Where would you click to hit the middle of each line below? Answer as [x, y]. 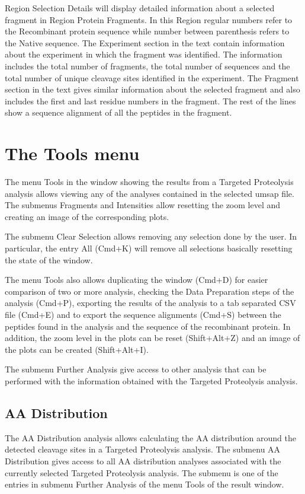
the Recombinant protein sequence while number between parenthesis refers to [147, 31]
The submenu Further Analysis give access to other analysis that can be [136, 369]
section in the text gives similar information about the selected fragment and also [152, 89]
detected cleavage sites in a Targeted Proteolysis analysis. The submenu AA [143, 449]
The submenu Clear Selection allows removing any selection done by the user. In [151, 236]
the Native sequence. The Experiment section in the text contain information [145, 42]
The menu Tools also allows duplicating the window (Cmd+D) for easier [137, 280]
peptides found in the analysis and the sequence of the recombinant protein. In [148, 326]
